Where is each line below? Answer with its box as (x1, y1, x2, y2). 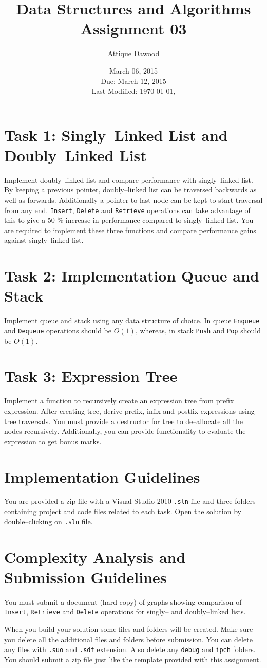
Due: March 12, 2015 (101, 75, 166, 86)
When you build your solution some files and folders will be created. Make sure (4, 623, 253, 634)
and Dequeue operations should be (4, 325, 112, 336)
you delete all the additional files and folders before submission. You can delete (4, 634, 253, 644)
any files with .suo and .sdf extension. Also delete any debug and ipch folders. (4, 644, 256, 655)
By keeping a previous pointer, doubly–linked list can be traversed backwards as (4, 184, 257, 195)
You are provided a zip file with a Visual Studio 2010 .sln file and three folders (4, 496, 256, 506)
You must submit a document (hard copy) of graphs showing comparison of (4, 596, 242, 607)
